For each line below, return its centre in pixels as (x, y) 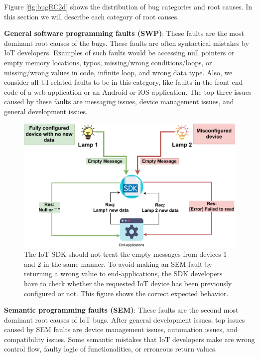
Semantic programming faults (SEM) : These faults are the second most (121, 310)
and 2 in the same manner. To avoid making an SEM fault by (118, 264)
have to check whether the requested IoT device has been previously (128, 283)
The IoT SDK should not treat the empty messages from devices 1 (126, 254)
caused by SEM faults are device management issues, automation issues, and (121, 329)
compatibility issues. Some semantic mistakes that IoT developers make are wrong (129, 339)
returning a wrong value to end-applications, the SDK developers (123, 273)
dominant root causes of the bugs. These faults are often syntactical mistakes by (127, 43)
